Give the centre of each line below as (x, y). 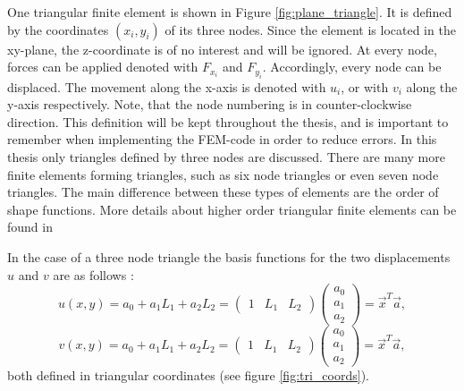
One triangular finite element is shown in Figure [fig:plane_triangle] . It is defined (230, 12)
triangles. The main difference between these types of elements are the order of (223, 192)
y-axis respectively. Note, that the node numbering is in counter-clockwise (210, 104)
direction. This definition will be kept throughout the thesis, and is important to (228, 121)
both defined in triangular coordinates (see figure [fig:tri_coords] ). (188, 375)
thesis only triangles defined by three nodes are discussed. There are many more (226, 156)
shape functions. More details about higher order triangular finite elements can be (232, 209)
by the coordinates (58, 29)
